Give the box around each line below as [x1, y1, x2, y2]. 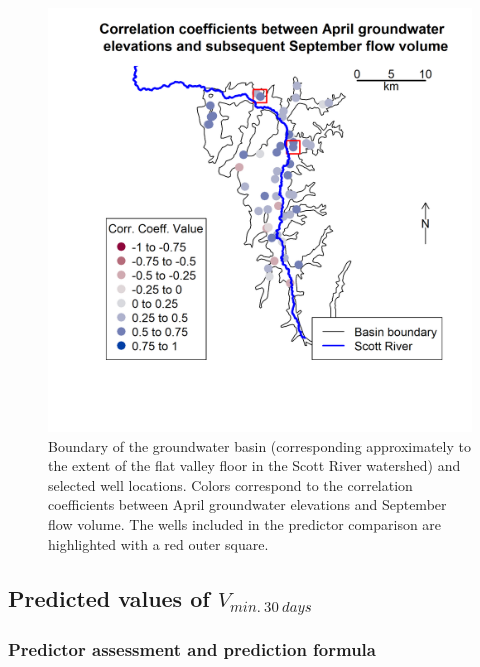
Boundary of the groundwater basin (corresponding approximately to [48, 435, 471, 456]
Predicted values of [8, 582, 210, 613]
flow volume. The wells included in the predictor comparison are [48, 513, 442, 534]
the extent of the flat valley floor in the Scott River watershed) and [48, 455, 461, 476]
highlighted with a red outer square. [48, 533, 269, 554]
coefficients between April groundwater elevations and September [48, 494, 447, 515]
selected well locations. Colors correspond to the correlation [48, 474, 413, 495]
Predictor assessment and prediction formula [8, 636, 376, 661]
